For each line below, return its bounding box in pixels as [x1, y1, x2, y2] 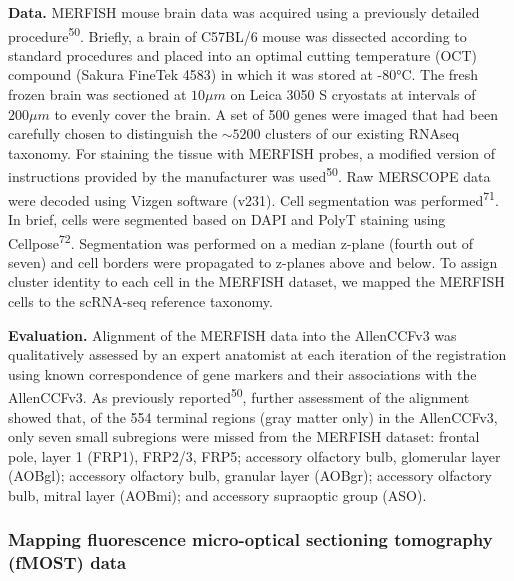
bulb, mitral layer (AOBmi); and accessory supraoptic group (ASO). [8, 484, 427, 505]
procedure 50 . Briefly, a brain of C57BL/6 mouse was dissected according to [8, 22, 467, 46]
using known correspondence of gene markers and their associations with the [8, 363, 477, 384]
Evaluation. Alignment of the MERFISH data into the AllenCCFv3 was [8, 324, 457, 345]
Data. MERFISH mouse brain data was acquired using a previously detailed [8, 2, 480, 22]
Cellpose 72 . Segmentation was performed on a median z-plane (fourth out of [8, 229, 474, 253]
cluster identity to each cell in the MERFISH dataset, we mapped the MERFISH [8, 271, 505, 292]
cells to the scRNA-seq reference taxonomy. [8, 290, 273, 311]
